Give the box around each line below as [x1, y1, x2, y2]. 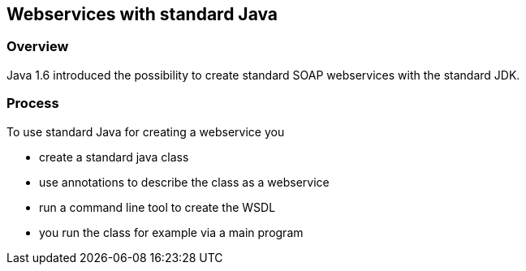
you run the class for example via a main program [39, 225, 304, 239]
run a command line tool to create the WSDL [39, 200, 276, 214]
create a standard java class [39, 149, 189, 164]
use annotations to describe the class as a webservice [39, 174, 330, 189]
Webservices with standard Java [6, 4, 278, 24]
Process [6, 95, 59, 112]
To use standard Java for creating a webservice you [6, 124, 285, 139]
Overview [6, 38, 69, 55]
